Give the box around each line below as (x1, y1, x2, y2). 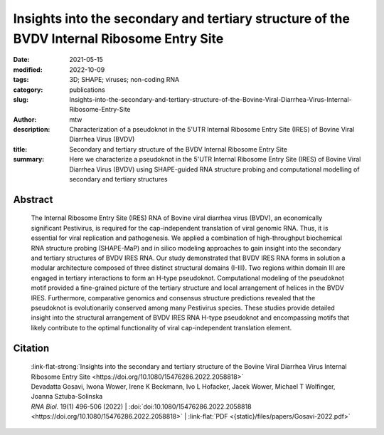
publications (69, 85, 106, 94)
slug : (13, 95, 28, 103)
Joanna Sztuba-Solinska (31, 392, 103, 401)
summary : (13, 155, 45, 164)
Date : (13, 56, 30, 64)
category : (13, 85, 43, 94)
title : (13, 145, 28, 153)
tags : (13, 75, 29, 84)
